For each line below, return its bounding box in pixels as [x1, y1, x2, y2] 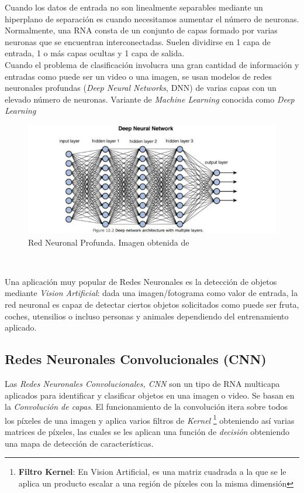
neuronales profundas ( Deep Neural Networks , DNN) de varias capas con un [5, 81, 277, 94]
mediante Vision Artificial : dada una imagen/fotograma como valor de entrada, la [5, 287, 298, 299]
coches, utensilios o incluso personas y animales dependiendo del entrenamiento [5, 310, 289, 322]
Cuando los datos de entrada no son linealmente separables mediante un [5, 1, 263, 13]
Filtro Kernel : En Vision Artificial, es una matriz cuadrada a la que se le [18, 465, 286, 478]
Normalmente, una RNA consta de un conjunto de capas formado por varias [5, 24, 278, 36]
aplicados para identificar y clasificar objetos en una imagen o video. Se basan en [5, 389, 295, 401]
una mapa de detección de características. [5, 437, 154, 449]
